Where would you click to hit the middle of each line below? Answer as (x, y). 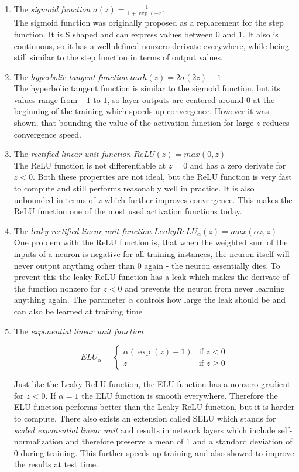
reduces (276, 123)
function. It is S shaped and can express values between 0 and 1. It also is (146, 34)
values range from (46, 99)
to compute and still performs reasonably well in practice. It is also (134, 188)
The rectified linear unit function (72, 154)
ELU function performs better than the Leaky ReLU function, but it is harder (154, 407)
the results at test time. (56, 464)
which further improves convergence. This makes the (198, 199)
